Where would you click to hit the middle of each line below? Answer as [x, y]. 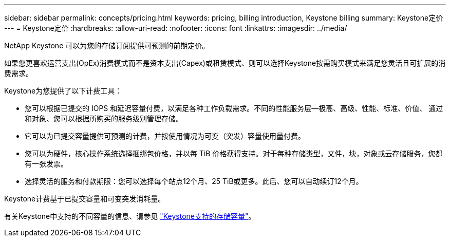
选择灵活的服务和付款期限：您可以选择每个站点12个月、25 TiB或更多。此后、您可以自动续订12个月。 [194, 181]
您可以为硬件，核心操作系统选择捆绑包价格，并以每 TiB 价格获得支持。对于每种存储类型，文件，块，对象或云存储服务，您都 [234, 153]
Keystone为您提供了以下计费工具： [63, 91]
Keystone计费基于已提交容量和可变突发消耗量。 [85, 199]
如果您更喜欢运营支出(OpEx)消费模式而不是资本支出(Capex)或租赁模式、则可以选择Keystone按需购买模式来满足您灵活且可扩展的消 [225, 63]
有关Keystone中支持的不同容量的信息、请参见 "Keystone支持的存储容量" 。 [130, 216]
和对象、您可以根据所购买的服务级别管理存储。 [104, 118]
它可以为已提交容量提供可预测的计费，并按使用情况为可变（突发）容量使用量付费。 [165, 136]
